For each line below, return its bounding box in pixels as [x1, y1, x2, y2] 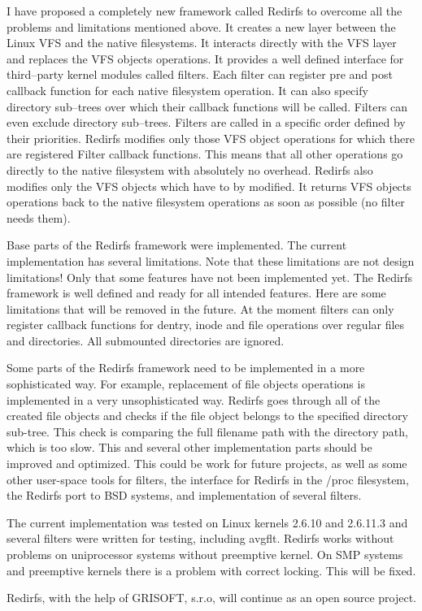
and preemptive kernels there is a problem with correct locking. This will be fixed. [7, 561, 416, 578]
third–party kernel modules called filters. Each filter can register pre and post [7, 66, 393, 83]
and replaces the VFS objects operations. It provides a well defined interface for [7, 50, 404, 67]
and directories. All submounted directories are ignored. [7, 331, 285, 349]
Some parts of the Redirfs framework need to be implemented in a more [7, 359, 365, 376]
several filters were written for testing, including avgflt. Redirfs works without [7, 530, 394, 547]
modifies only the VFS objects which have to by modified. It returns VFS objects [7, 177, 411, 194]
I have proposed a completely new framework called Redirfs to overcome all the [7, 2, 402, 19]
